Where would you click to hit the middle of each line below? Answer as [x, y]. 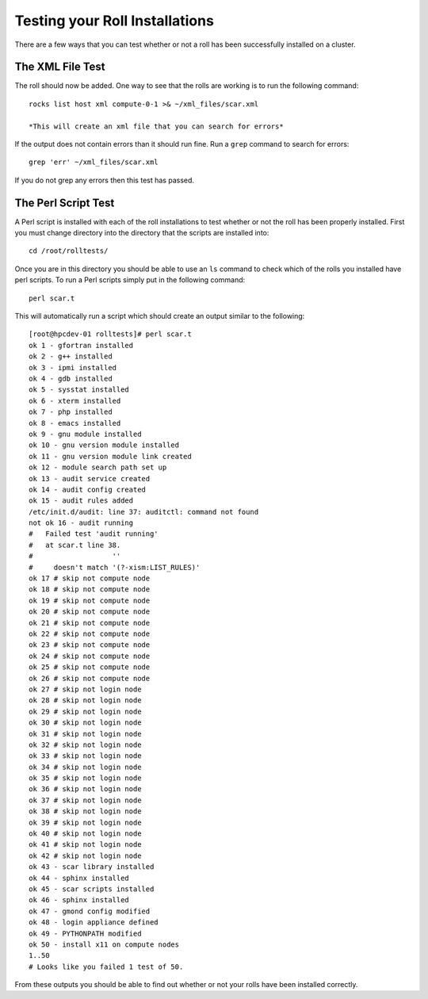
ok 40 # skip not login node [85, 834]
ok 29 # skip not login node [85, 711]
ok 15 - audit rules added [81, 501]
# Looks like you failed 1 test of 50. [106, 966]
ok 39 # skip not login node [85, 822]
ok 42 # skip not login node [85, 855]
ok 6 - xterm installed [75, 401]
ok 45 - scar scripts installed [92, 889]
